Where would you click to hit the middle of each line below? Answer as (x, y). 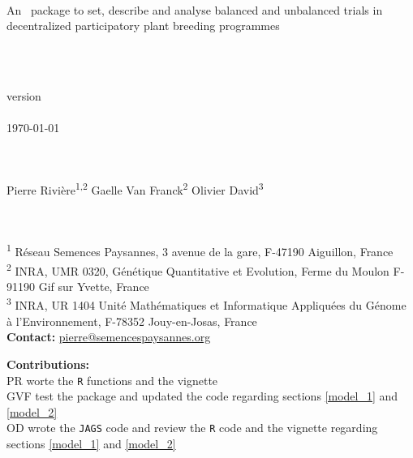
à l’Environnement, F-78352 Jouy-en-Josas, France (132, 321)
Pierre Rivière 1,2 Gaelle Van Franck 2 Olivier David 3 (135, 188)
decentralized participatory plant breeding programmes (143, 26)
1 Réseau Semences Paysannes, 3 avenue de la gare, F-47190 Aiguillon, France (200, 250)
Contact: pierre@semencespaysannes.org (109, 337)
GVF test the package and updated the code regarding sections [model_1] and (202, 396)
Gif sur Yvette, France (94, 286)
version (24, 95)
